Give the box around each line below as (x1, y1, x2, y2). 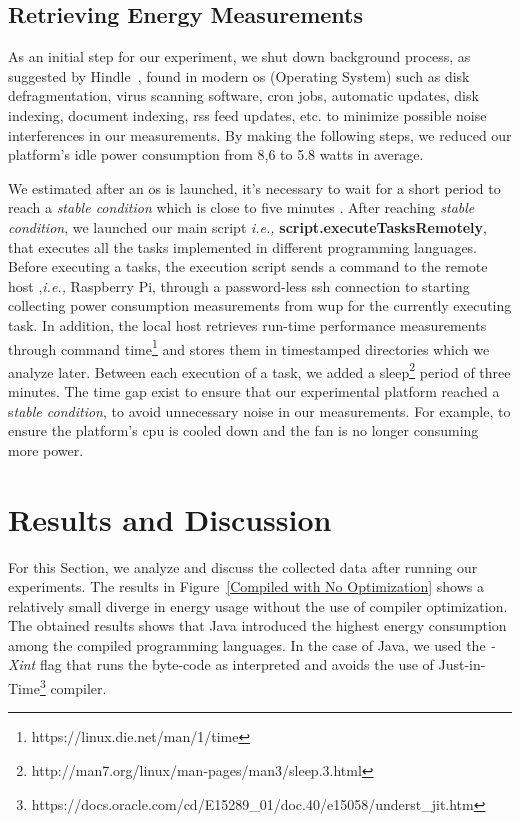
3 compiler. (39, 675, 107, 698)
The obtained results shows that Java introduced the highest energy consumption (8, 615, 507, 636)
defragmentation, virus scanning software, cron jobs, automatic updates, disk (8, 85, 479, 106)
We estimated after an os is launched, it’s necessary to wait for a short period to (8, 177, 501, 198)
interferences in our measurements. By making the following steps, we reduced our (8, 124, 512, 145)
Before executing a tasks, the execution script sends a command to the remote (8, 256, 488, 277)
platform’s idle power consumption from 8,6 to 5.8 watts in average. (8, 144, 424, 165)
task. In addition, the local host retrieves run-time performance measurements (8, 314, 487, 335)
